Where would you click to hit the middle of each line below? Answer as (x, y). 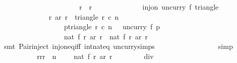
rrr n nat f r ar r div (95, 56)
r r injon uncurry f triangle (149, 7)
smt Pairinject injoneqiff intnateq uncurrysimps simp (118, 46)
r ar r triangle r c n (84, 16)
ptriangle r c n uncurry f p (112, 26)
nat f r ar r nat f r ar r (106, 36)
